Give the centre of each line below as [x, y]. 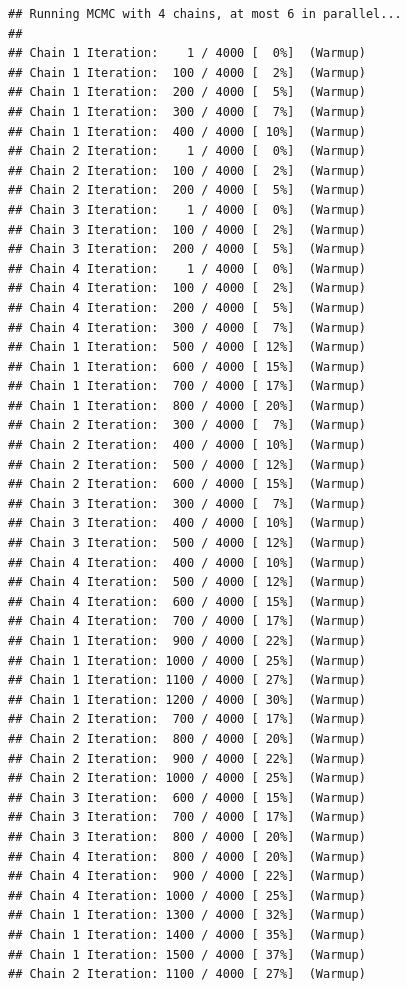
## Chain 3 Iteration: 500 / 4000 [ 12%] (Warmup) [187, 543]
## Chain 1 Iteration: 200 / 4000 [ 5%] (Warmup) [187, 92]
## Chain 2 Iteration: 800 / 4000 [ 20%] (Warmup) [187, 738]
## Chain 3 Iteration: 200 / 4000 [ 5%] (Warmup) [187, 249]
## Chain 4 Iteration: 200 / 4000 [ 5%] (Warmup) [187, 307]
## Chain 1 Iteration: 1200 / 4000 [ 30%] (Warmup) [187, 699]
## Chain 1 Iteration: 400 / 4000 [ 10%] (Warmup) [187, 131]
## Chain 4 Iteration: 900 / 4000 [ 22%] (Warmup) [187, 876]
